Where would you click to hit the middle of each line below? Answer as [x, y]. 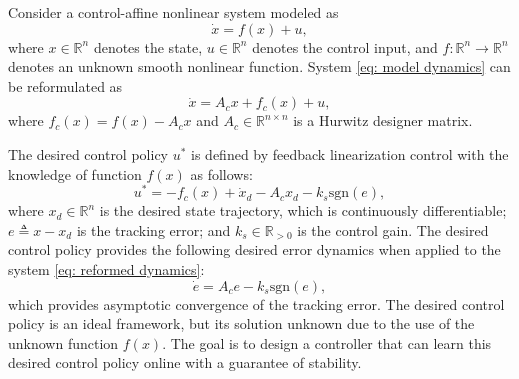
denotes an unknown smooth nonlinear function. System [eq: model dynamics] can [259, 66]
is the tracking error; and [153, 229]
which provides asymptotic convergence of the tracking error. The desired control [256, 303]
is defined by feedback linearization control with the [350, 153]
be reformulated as [65, 85]
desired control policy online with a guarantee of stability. [185, 362]
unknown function [63, 342]
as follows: [221, 173]
